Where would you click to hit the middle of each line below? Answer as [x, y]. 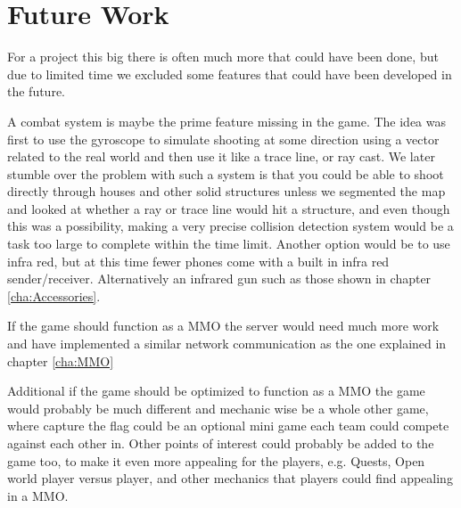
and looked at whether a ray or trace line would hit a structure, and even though [229, 208]
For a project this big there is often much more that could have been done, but [223, 57]
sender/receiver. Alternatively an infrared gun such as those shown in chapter [219, 279]
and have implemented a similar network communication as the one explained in [227, 344]
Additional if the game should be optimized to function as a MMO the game [216, 391]
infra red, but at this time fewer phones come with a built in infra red [198, 261]
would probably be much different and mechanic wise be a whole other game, [218, 408]
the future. [37, 91]
